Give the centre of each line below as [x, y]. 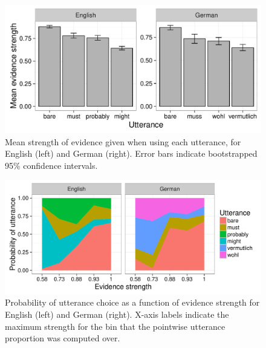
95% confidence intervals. [51, 165]
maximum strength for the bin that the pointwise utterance [115, 326]
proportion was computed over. [63, 338]
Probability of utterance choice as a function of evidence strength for [132, 302]
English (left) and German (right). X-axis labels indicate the [117, 314]
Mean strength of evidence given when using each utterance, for [123, 141]
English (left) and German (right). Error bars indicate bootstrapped [131, 153]
